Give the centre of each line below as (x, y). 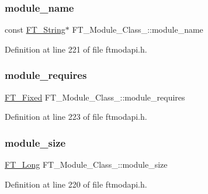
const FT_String (35, 30)
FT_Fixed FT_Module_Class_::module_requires (95, 97)
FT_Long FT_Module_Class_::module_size (86, 164)
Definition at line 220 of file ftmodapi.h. (76, 184)
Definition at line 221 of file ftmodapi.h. (76, 49)
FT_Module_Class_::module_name (138, 30)
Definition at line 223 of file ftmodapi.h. (76, 117)
